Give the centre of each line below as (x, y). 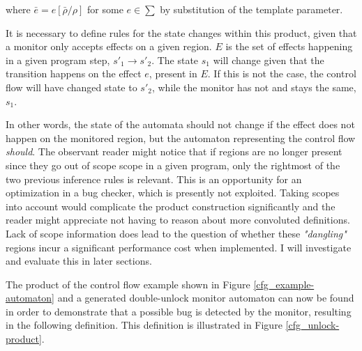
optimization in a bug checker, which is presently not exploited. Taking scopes (173, 193)
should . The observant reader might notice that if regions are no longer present (174, 151)
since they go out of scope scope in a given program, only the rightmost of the (173, 165)
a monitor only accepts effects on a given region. (109, 46)
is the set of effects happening (289, 46)
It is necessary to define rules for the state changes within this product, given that (181, 32)
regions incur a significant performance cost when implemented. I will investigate (179, 247)
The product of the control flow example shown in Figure (128, 284)
